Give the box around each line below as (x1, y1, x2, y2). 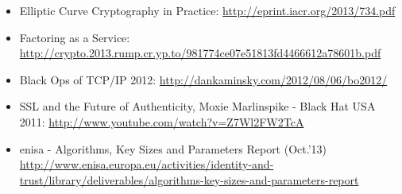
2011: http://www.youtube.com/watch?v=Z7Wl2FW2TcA (19, 113, 304, 130)
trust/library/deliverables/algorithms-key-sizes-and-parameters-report (19, 171, 359, 188)
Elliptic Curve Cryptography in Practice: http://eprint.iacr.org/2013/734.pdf (19, 2, 396, 18)
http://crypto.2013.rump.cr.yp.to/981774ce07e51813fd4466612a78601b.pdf (19, 45, 381, 61)
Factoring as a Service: (19, 29, 130, 45)
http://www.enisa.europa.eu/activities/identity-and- (19, 156, 274, 173)
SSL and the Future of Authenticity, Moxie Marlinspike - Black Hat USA (19, 98, 376, 114)
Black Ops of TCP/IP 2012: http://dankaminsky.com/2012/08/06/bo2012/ (19, 71, 388, 87)
